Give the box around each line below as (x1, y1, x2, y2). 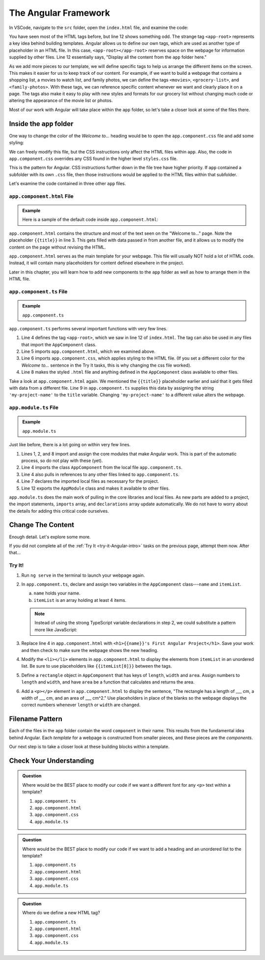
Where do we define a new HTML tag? (22, 910, 100, 916)
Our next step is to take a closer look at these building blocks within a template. (9, 743, 169, 750)
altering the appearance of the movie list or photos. (9, 97, 113, 103)
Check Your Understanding (9, 756, 94, 765)
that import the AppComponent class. (21, 341, 97, 347)
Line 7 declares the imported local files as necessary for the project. (21, 478, 159, 484)
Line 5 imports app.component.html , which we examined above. (21, 348, 156, 354)
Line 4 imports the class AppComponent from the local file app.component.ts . (21, 465, 183, 470)
